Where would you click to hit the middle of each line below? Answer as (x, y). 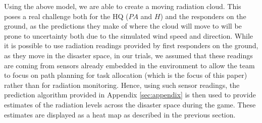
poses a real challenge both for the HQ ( (66, 16)
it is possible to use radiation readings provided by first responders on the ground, (131, 45)
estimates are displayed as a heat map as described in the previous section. (120, 114)
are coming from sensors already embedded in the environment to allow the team (129, 65)
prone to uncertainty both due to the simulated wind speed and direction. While (129, 35)
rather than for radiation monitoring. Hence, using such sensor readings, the (122, 85)
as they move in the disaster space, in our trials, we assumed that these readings (128, 55)
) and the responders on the (203, 16)
